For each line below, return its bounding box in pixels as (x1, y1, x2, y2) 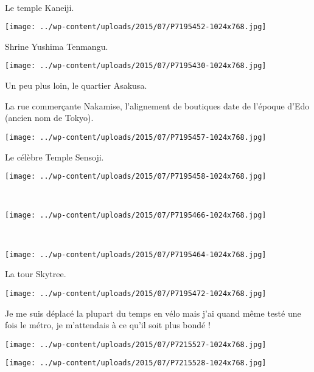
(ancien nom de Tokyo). (5, 111, 94, 124)
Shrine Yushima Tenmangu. (5, 40, 108, 52)
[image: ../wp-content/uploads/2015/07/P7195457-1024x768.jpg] (5, 133, 267, 142)
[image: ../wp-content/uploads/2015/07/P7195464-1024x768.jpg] (5, 250, 267, 259)
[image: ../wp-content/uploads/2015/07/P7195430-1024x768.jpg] (5, 61, 267, 71)
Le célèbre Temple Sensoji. (5, 150, 104, 163)
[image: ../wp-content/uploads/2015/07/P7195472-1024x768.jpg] (5, 289, 267, 298)
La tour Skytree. (5, 267, 66, 280)
